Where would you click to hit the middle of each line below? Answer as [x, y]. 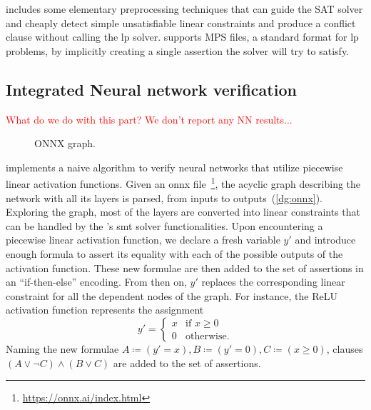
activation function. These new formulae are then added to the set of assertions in [185, 267]
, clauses [345, 348]
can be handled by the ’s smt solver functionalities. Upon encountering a [164, 225]
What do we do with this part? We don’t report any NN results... [149, 119]
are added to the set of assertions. [187, 362]
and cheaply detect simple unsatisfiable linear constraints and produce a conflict [181, 22]
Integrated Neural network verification [151, 89]
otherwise [206, 337]
